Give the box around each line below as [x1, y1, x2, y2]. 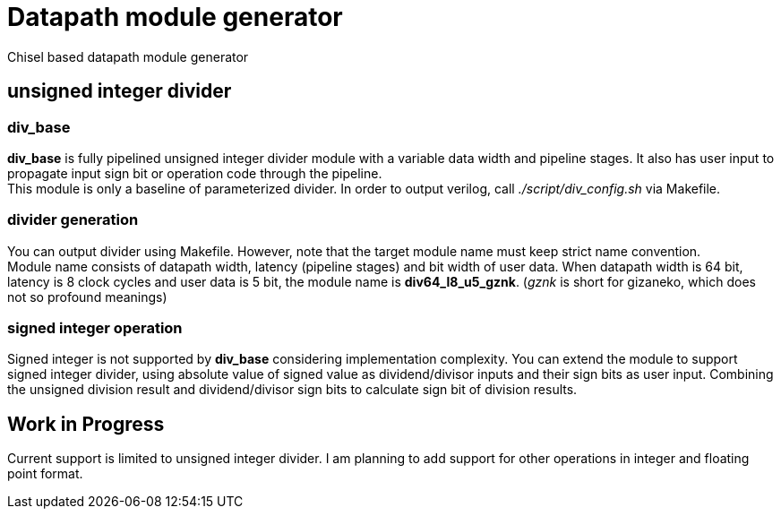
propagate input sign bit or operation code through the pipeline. [7, 165, 382, 181]
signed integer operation [7, 319, 183, 338]
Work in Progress [7, 412, 165, 435]
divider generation [7, 211, 139, 229]
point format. [7, 466, 83, 482]
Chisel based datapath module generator [7, 48, 249, 64]
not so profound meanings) [7, 288, 167, 305]
